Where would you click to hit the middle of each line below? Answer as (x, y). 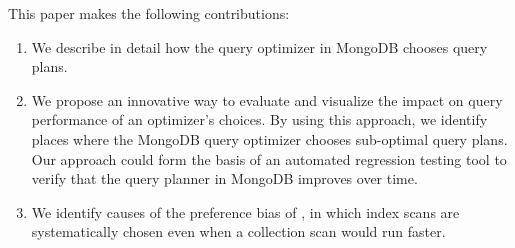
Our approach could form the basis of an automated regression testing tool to (269, 158)
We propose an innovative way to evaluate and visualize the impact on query (267, 99)
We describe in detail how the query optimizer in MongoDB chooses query (259, 46)
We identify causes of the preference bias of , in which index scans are (245, 211)
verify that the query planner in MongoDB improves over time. (224, 178)
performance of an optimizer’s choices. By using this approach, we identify (259, 119)
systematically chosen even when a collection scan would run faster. (238, 231)
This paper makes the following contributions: (149, 13)
